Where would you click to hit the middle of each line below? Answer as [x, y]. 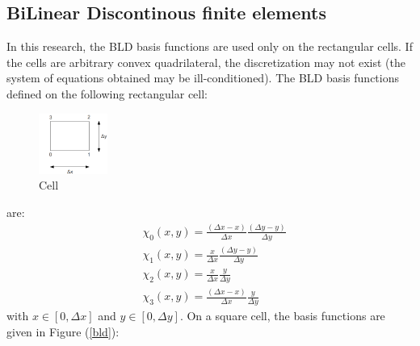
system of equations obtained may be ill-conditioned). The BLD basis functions [203, 78]
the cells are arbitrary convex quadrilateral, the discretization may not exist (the [206, 62]
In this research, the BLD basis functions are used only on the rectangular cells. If [210, 46]
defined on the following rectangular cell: [107, 93]
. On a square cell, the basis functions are [282, 316]
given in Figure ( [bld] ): [63, 331]
